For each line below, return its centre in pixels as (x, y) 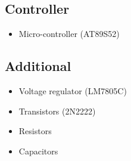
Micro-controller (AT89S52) (69, 34)
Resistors (35, 131)
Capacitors (38, 151)
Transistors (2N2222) (57, 111)
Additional (38, 66)
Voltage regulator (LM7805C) (73, 91)
